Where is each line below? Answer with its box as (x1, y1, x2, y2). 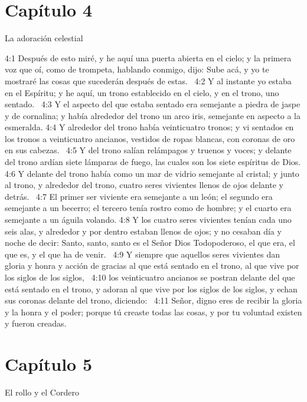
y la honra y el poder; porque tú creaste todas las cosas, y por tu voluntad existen (5, 305, 302, 318)
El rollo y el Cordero (5, 386, 79, 398)
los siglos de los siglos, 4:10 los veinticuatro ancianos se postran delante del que (5, 271, 295, 283)
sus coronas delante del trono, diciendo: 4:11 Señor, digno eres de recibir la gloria (5, 294, 302, 307)
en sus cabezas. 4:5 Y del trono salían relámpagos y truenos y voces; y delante (5, 144, 292, 156)
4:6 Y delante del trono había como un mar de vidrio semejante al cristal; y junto (5, 167, 299, 179)
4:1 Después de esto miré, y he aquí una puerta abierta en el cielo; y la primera (5, 51, 292, 64)
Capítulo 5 (5, 352, 93, 376)
